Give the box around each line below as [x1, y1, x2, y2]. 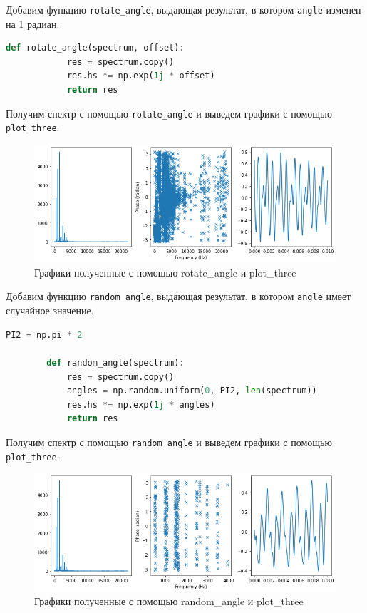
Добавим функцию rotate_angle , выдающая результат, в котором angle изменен [6, 2, 361, 16]
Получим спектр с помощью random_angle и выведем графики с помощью [6, 434, 332, 449]
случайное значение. [6, 303, 94, 318]
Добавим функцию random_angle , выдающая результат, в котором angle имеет [6, 289, 351, 304]
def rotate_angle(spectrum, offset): [6, 43, 185, 53]
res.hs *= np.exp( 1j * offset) [66, 71, 215, 81]
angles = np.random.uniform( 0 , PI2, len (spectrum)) [66, 386, 317, 396]
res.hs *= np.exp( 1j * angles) [66, 399, 215, 410]
